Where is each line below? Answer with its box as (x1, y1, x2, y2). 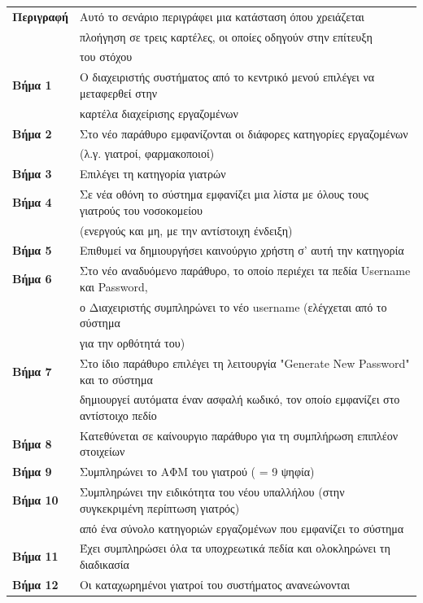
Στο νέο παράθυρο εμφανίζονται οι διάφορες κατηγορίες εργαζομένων (79, 125, 408, 142)
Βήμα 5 (12, 242, 52, 259)
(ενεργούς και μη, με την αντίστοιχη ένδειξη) (79, 221, 293, 238)
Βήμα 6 (12, 270, 52, 287)
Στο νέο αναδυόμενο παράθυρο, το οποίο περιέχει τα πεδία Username (79, 262, 411, 279)
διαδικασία (79, 555, 129, 572)
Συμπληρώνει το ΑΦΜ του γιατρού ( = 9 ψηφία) (79, 463, 315, 480)
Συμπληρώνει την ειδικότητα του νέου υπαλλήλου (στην (79, 483, 345, 500)
